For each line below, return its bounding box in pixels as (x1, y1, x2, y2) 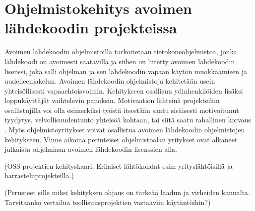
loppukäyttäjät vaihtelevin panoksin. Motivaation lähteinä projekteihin (4, 95, 220, 105)
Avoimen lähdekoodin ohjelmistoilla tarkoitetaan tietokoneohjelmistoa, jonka (4, 46, 237, 57)
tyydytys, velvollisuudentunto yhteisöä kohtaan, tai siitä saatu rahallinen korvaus (4, 114, 251, 125)
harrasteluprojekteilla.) (4, 170, 74, 181)
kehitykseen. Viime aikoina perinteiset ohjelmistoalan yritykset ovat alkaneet (4, 134, 238, 144)
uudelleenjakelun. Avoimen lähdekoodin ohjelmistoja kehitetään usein (4, 76, 215, 86)
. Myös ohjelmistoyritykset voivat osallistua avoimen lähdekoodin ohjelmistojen (4, 124, 245, 135)
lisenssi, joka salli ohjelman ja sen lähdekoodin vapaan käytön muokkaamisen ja (4, 66, 247, 76)
